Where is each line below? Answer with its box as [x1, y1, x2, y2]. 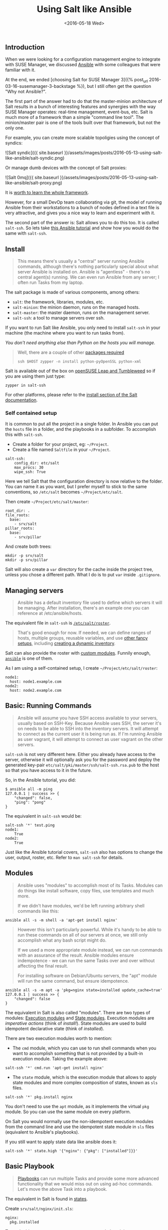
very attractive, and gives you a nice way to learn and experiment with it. [5, 210, 155, 216]
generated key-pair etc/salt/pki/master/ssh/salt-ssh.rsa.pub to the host [5, 761, 159, 768]
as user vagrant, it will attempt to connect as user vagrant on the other [17, 736, 163, 742]
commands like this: [17, 908, 59, 914]
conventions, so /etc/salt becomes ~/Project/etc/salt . [5, 489, 123, 495]
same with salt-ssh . [5, 230, 47, 236]
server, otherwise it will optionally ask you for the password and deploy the [5, 756, 160, 762]
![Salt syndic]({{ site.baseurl [5, 149, 64, 156]
